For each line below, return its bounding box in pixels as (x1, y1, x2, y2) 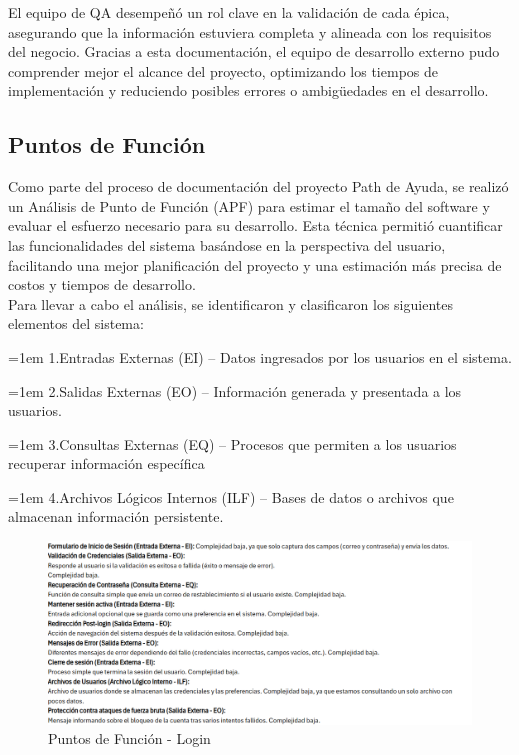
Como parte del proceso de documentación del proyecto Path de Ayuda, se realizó (8, 176, 509, 197)
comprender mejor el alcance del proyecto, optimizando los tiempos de (8, 60, 438, 81)
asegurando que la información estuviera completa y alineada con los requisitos (8, 21, 492, 42)
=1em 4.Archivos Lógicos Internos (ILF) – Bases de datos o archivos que (8, 486, 454, 507)
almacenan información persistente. (8, 506, 224, 527)
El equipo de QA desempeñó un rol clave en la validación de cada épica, (8, 2, 450, 22)
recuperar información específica (8, 453, 205, 474)
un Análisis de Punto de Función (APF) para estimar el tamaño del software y (8, 195, 490, 216)
